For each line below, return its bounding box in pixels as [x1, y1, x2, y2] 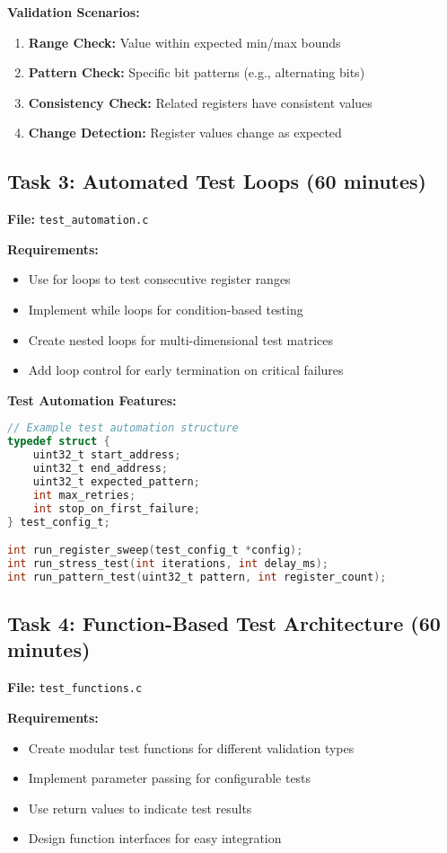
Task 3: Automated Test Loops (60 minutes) [7, 167, 426, 195]
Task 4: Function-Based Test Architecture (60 [7, 609, 441, 637]
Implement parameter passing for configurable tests [28, 769, 311, 787]
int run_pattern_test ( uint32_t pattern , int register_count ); [7, 570, 387, 583]
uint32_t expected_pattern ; [32, 475, 200, 488]
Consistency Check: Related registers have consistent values [28, 93, 372, 111]
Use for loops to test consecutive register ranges [28, 270, 291, 289]
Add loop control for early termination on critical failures [28, 360, 344, 379]
